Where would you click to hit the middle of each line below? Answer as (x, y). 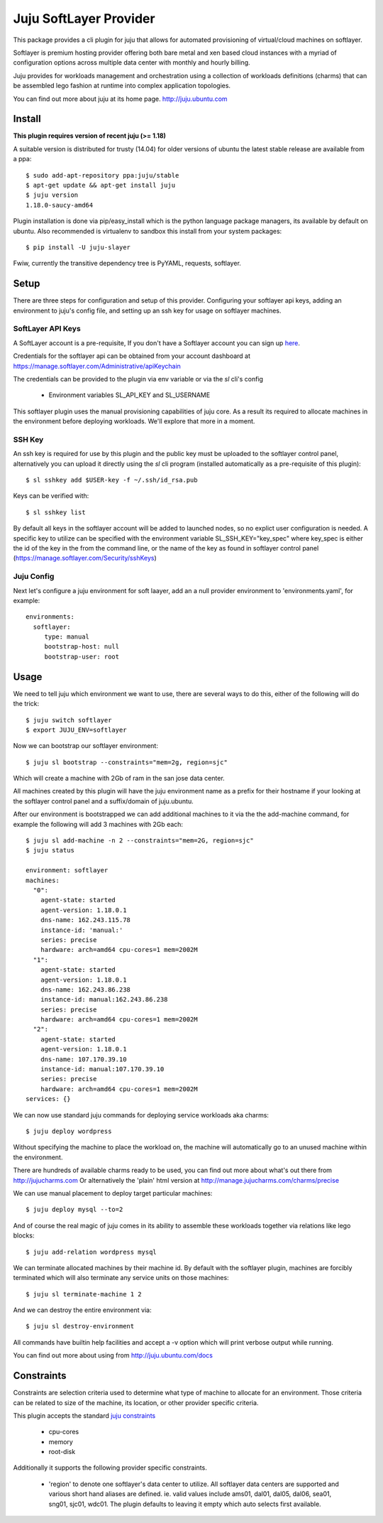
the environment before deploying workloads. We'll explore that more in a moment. (134, 421)
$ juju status (50, 850)
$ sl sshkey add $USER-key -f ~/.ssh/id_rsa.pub (112, 480)
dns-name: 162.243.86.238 (85, 990)
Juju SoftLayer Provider (84, 18)
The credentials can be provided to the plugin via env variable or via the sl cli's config (138, 379)
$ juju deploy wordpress (69, 1131)
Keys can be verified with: (51, 496)
